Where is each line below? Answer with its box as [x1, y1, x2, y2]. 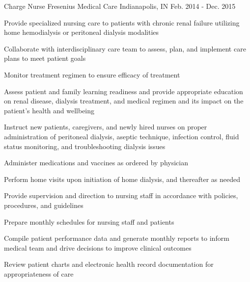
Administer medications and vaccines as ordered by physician [4, 157, 188, 168]
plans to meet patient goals [4, 53, 86, 63]
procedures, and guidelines [4, 200, 83, 210]
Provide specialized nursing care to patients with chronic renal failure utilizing [4, 17, 240, 27]
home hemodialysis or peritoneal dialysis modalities [4, 27, 159, 37]
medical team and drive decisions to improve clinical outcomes [4, 242, 192, 253]
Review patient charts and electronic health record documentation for [4, 259, 214, 269]
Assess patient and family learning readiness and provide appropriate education [4, 86, 243, 96]
